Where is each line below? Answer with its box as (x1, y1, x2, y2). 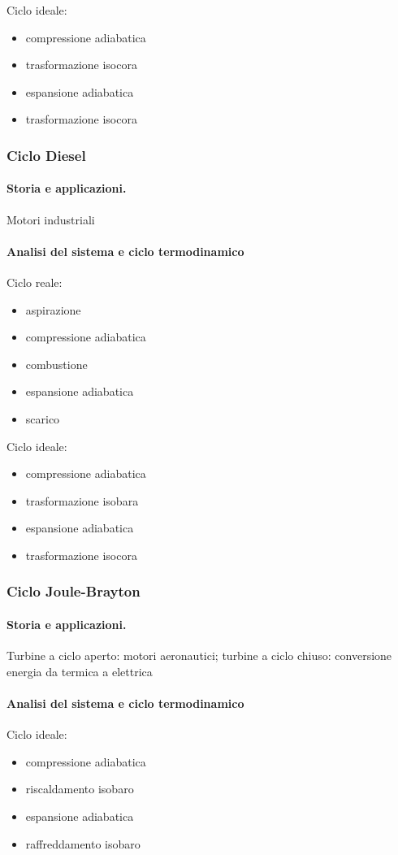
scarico (25, 410, 60, 427)
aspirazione (25, 301, 81, 318)
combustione (25, 355, 88, 372)
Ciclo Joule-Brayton (6, 581, 141, 601)
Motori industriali (6, 210, 95, 228)
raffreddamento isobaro (25, 835, 141, 852)
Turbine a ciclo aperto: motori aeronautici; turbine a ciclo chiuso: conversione (6, 647, 392, 664)
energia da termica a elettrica (6, 662, 153, 679)
